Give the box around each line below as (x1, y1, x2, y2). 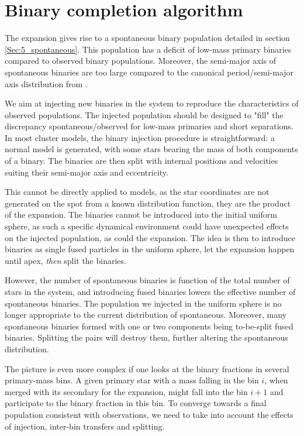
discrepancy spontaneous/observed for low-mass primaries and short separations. (5, 120, 293, 132)
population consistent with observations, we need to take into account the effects (5, 408, 293, 420)
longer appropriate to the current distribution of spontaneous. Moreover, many (5, 308, 287, 321)
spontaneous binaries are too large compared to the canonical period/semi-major (5, 66, 294, 78)
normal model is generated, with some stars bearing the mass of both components (5, 143, 298, 155)
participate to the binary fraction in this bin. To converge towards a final (5, 397, 267, 409)
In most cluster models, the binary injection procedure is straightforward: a (5, 131, 275, 143)
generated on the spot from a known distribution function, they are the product (5, 197, 291, 209)
